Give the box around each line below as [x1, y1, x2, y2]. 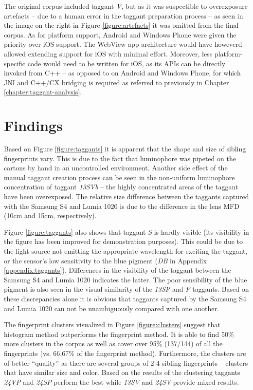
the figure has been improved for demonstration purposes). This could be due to [4, 236, 243, 246]
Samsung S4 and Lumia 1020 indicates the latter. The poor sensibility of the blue [4, 274, 247, 284]
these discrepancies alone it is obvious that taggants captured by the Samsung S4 [4, 293, 246, 303]
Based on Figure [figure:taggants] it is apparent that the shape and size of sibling [4, 144, 246, 154]
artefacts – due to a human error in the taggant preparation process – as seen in [4, 10, 243, 20]
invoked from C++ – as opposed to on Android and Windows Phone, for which [4, 68, 241, 78]
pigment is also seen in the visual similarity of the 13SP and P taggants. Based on [4, 284, 249, 294]
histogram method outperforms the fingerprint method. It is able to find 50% [4, 329, 234, 339]
